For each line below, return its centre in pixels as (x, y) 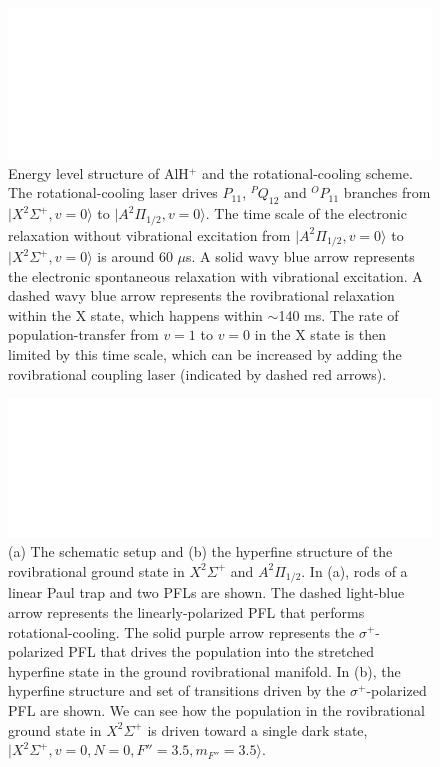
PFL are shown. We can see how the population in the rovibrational (216, 709)
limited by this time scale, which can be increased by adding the (205, 353)
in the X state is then (320, 334)
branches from (387, 192)
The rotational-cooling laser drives (113, 192)
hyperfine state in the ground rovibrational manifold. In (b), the (204, 670)
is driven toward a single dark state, (257, 729)
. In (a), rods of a (354, 570)
